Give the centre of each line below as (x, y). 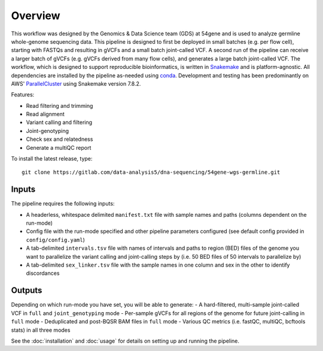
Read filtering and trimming (60, 105)
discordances (43, 273)
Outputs (27, 291)
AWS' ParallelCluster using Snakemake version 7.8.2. (76, 83)
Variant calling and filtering (59, 122)
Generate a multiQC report (59, 147)
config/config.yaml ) (55, 240)
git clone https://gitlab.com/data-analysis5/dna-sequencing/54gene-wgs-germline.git (151, 173)
